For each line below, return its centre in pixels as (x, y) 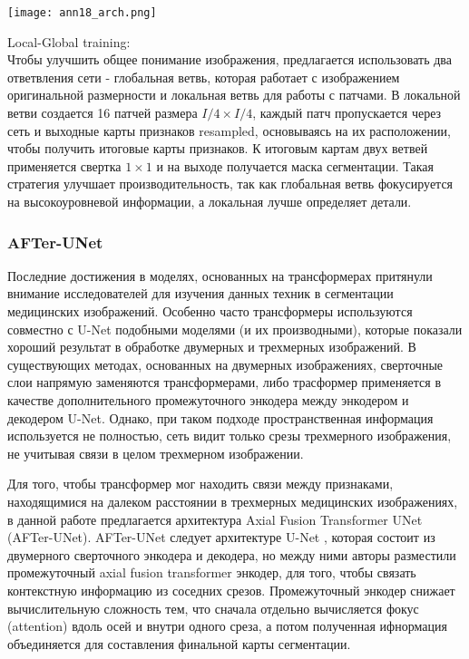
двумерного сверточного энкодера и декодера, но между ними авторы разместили (232, 554)
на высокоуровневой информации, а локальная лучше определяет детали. (210, 201)
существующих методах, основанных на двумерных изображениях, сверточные (225, 364)
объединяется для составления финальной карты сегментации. (179, 643)
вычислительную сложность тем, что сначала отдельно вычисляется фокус (213, 608)
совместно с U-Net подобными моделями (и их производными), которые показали (235, 329)
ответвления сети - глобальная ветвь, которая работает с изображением (204, 77)
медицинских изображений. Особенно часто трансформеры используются (210, 311)
